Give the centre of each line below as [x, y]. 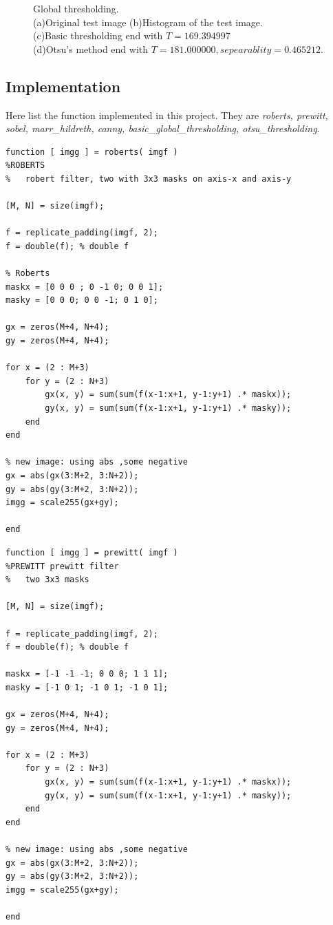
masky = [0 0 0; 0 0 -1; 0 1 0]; [82, 300]
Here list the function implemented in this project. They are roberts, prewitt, [167, 115]
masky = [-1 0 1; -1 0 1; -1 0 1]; [87, 687]
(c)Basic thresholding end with [98, 35]
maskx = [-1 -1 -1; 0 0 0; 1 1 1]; [87, 674]
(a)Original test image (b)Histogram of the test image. [148, 22]
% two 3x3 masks [47, 580]
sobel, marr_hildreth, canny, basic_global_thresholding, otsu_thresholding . [163, 128]
